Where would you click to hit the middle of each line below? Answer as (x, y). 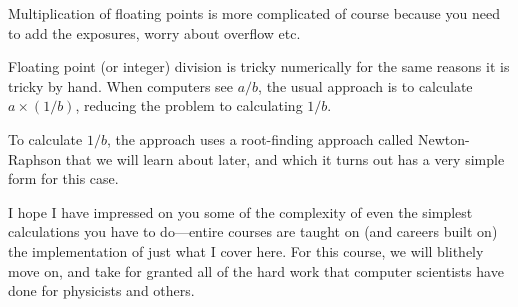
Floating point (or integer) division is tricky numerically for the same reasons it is (259, 66)
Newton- (443, 138)
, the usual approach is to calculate (365, 85)
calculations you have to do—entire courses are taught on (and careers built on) (253, 231)
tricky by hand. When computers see (121, 85)
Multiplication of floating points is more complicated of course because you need (254, 13)
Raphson (35, 158)
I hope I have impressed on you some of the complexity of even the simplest (240, 211)
